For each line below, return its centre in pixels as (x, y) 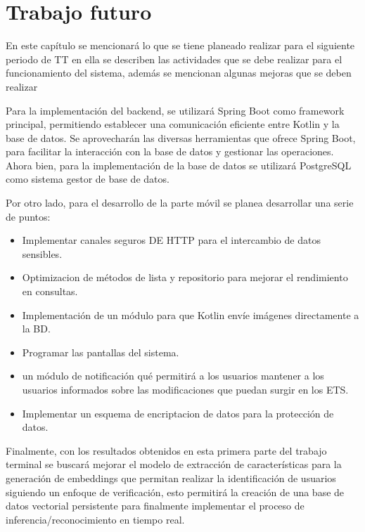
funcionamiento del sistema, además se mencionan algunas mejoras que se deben (179, 73)
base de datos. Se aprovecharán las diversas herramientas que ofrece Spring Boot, (181, 137)
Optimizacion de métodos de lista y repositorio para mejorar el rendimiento (185, 277)
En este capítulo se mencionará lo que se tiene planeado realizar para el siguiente (180, 45)
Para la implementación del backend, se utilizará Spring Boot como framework (175, 110)
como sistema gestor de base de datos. (88, 179)
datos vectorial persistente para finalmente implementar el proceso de (155, 506)
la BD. (36, 329)
